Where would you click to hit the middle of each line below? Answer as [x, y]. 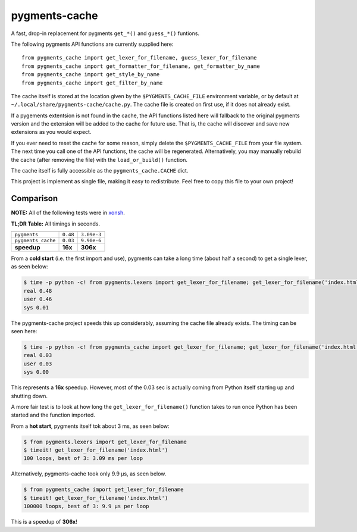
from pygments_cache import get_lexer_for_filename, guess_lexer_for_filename [139, 58]
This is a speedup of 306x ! [44, 522]
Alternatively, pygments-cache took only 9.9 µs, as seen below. [89, 474]
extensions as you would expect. [51, 132]
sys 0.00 [36, 372]
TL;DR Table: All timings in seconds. [56, 224]
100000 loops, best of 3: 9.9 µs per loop [86, 506]
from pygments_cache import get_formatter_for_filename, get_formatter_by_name [141, 66]
